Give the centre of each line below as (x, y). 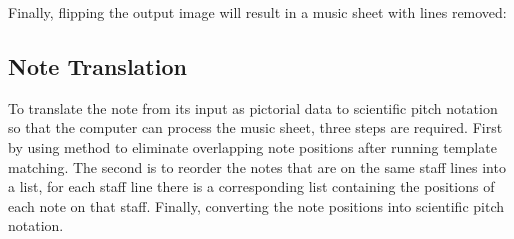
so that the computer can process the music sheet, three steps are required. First (255, 127)
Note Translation (97, 65)
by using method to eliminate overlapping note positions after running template (252, 146)
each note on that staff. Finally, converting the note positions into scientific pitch (256, 205)
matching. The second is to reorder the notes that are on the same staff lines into (257, 166)
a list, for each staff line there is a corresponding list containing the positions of (251, 186)
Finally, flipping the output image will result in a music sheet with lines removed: (257, 12)
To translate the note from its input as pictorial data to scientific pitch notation (253, 107)
